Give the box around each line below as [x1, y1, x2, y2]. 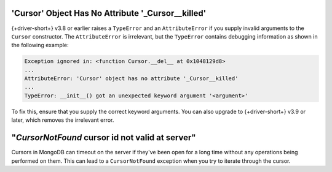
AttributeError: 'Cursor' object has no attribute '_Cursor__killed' [24, 75, 239, 82]
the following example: [11, 42, 69, 49]
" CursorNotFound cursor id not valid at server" [11, 132, 196, 143]
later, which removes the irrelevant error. [11, 116, 114, 124]
